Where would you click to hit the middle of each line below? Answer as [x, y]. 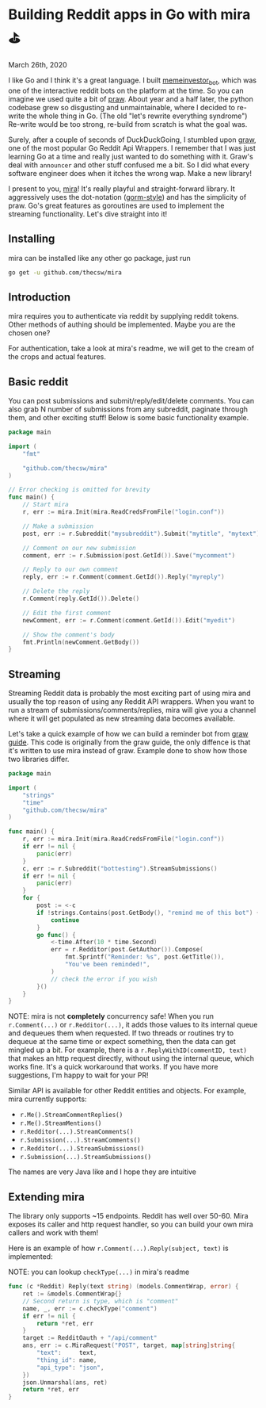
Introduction [40, 297]
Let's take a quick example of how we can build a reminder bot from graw [128, 734]
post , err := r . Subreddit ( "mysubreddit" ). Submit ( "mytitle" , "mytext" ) [141, 534]
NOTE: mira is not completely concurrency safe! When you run [111, 1016]
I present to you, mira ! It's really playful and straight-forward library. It [122, 189]
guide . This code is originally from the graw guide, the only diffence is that [129, 742]
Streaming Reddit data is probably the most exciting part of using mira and [129, 693]
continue [65, 920]
